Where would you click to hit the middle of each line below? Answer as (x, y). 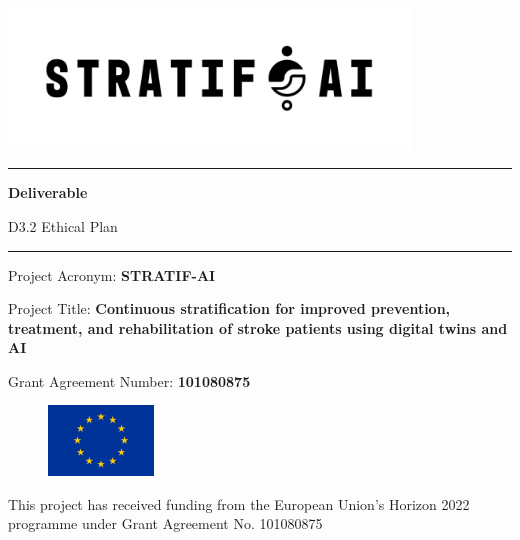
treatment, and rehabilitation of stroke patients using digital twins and (258, 327)
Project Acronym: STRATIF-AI (112, 274)
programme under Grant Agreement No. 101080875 (165, 523)
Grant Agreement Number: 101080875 (129, 380)
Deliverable (48, 192)
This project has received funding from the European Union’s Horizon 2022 (239, 503)
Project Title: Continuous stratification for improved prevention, (229, 308)
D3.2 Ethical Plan (63, 225)
